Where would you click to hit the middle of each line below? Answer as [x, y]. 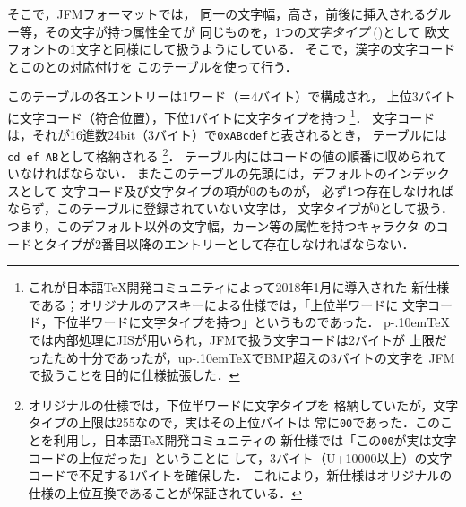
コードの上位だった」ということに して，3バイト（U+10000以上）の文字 [240, 457]
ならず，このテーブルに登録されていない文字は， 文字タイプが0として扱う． [230, 208]
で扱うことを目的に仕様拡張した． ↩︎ [134, 375]
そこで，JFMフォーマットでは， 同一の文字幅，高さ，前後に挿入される [217, 13]
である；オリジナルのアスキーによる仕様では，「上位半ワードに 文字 [228, 304]
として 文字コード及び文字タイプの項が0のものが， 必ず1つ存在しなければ [237, 190]
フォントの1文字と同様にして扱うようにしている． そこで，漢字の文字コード [232, 49]
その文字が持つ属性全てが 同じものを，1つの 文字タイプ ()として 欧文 [247, 31]
